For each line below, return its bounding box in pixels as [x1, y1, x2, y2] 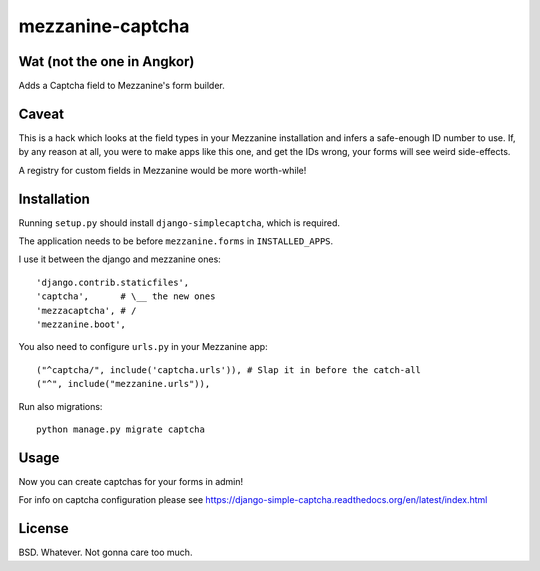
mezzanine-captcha [18, 15, 190, 37]
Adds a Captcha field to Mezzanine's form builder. [18, 80, 225, 92]
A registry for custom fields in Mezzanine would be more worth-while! [18, 164, 307, 176]
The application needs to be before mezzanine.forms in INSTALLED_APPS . [18, 235, 334, 247]
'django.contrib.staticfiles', [36, 276, 190, 288]
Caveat [18, 105, 65, 122]
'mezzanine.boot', [36, 319, 127, 330]
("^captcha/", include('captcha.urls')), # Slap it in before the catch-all [36, 364, 422, 375]
